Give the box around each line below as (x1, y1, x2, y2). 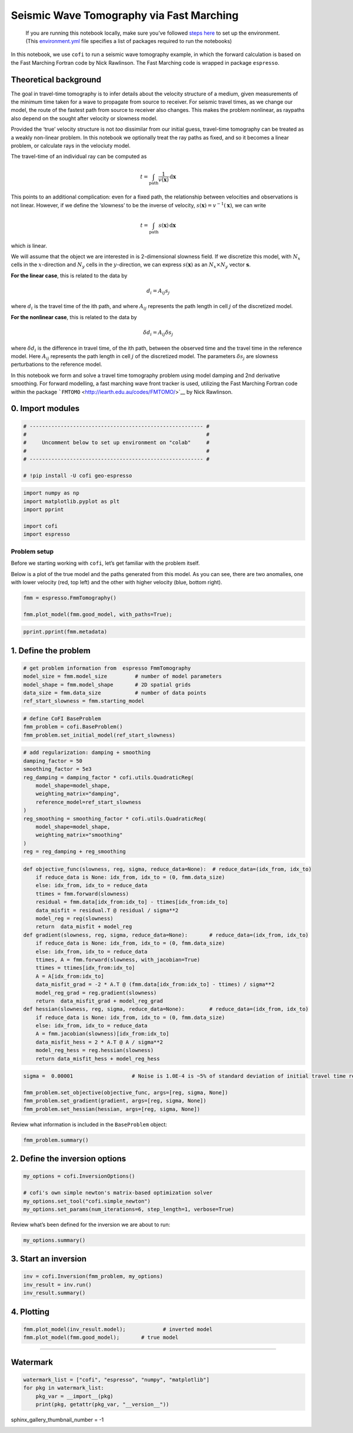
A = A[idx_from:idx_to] (35, 972, 104, 979)
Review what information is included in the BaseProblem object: (11, 1121, 168, 1128)
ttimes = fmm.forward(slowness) (35, 890, 129, 897)
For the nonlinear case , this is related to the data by (11, 313, 138, 320)
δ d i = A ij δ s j (143, 329, 174, 337)
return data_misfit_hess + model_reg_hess (35, 1055, 160, 1062)
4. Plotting (11, 1306, 50, 1316)
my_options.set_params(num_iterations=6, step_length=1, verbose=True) (23, 1206, 235, 1213)
